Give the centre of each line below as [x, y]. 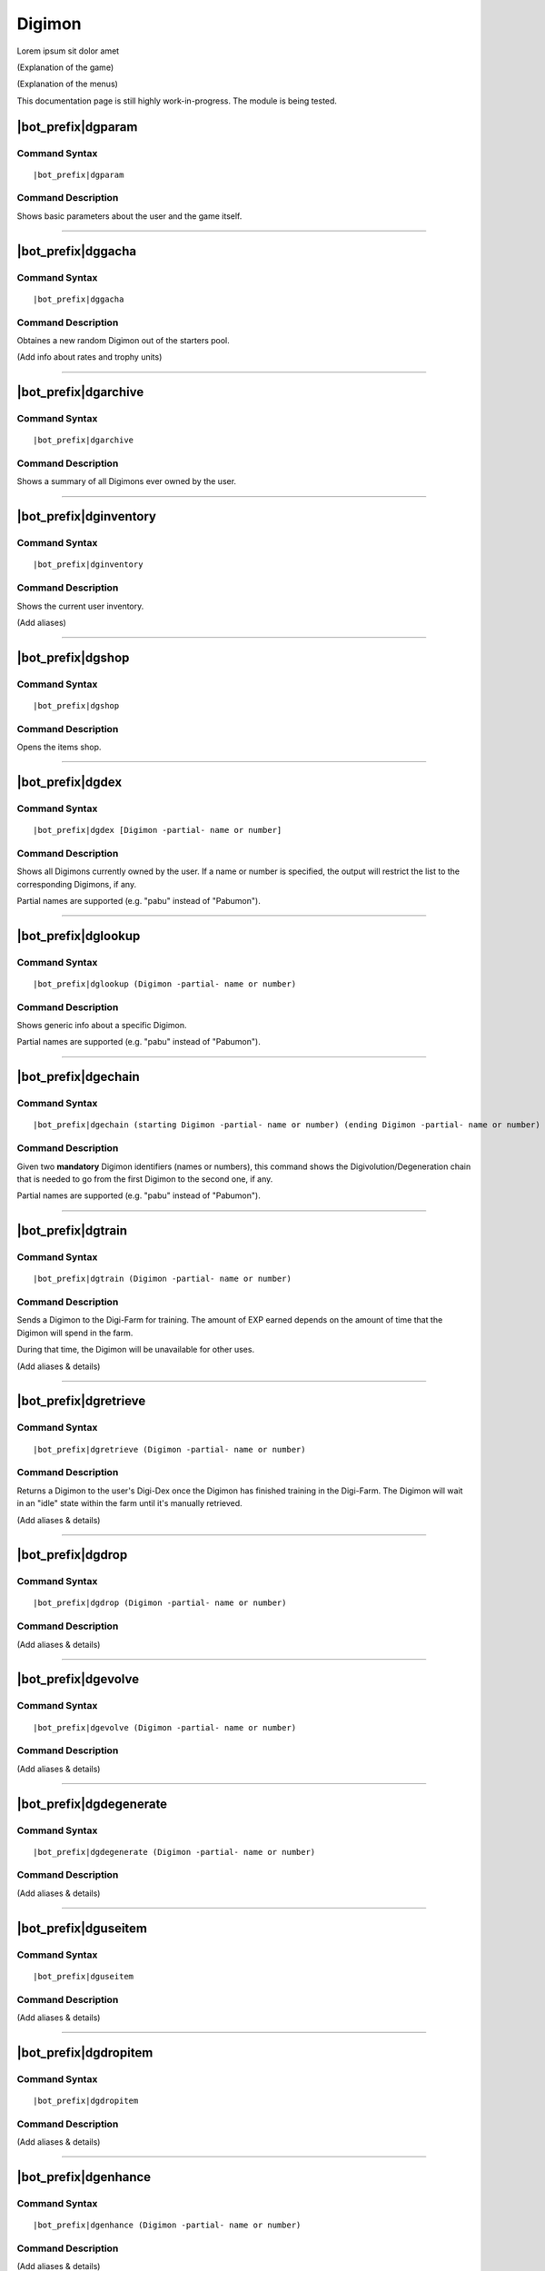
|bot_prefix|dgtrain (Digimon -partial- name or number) [163, 1279]
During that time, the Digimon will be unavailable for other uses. [135, 1350]
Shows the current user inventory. [80, 606]
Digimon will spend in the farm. [75, 1333]
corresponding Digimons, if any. [76, 884]
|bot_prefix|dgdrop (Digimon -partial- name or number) [160, 1603]
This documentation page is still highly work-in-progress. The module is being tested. [177, 101]
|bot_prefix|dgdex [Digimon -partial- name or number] [158, 830]
